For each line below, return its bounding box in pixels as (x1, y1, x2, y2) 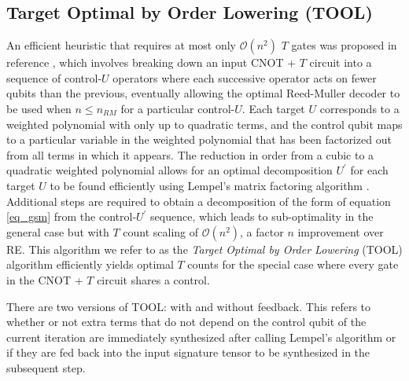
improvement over (297, 223, 384, 240)
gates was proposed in (291, 37, 397, 53)
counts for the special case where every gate (187, 256, 399, 273)
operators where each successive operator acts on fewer (112, 69, 377, 86)
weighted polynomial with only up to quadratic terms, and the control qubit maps (6, 115, 403, 132)
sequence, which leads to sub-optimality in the (150, 208, 374, 225)
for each (350, 162, 389, 178)
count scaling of (123, 223, 199, 240)
